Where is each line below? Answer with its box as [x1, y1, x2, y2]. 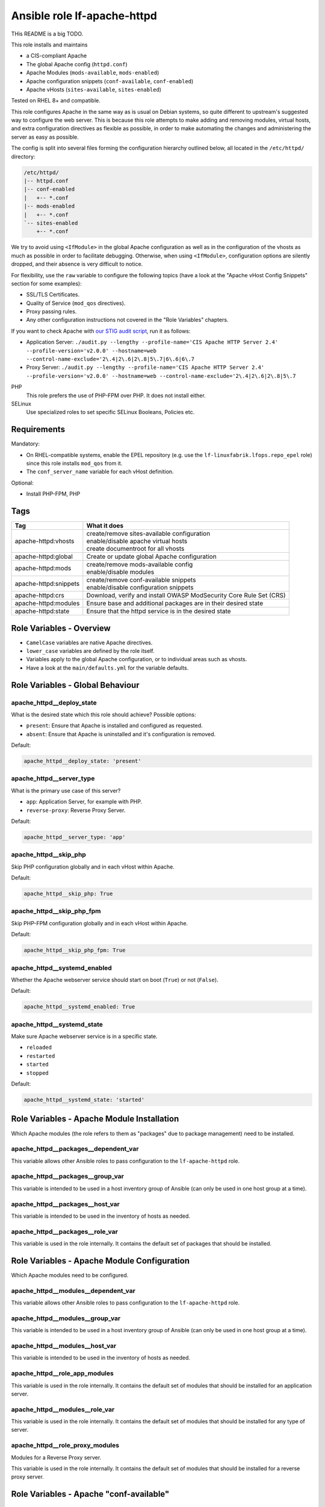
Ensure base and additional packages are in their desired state [86, 599, 264, 608]
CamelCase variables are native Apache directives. [26, 639, 153, 646]
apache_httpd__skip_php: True [23, 890, 113, 898]
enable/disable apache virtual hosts [86, 537, 188, 546]
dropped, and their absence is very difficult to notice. [11, 260, 143, 268]
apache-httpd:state [14, 607, 70, 615]
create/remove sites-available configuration [86, 529, 211, 538]
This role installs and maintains [11, 41, 88, 48]
